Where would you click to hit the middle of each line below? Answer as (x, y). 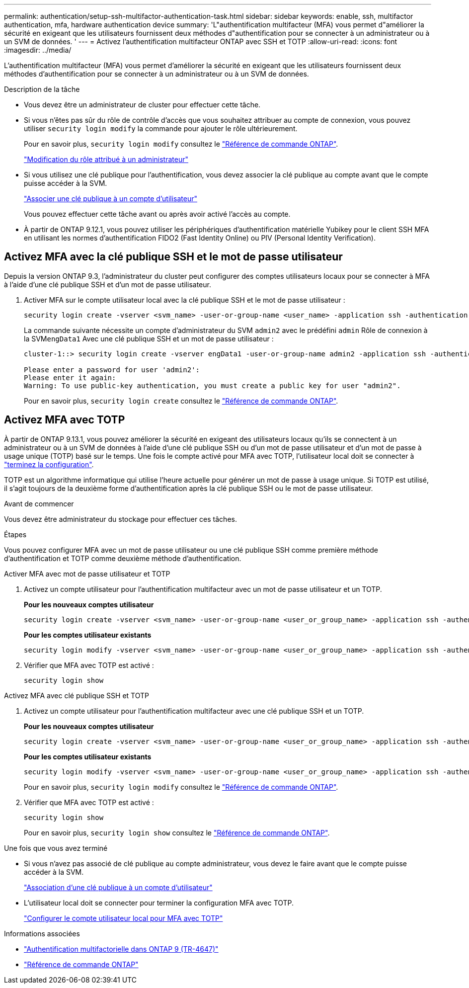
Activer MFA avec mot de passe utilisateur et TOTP (87, 574)
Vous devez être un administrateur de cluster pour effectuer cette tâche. (142, 105)
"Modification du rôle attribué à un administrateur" (106, 159)
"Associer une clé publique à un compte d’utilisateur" (111, 199)
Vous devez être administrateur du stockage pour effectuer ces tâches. (120, 519)
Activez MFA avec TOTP (65, 420)
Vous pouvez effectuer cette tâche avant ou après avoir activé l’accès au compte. (157, 214)
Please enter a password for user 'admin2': (112, 370)
